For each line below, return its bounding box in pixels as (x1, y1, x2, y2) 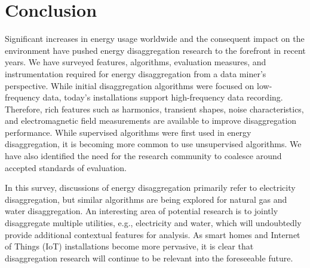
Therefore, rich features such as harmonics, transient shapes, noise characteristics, (5, 102, 304, 115)
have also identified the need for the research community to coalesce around (5, 150, 282, 162)
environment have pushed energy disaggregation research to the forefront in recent (5, 44, 306, 56)
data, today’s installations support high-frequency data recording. (42, 91, 283, 103)
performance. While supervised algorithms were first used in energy (5, 126, 251, 138)
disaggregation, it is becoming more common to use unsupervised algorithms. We (5, 138, 302, 150)
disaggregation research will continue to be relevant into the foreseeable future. (5, 251, 293, 264)
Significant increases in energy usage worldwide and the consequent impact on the (5, 32, 305, 45)
